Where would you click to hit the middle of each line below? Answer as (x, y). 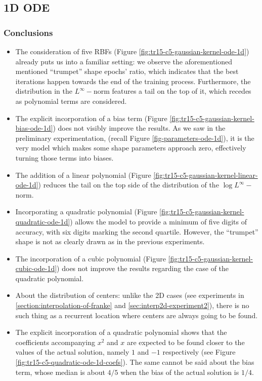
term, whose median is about (60, 372)
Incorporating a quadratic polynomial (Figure (86, 212)
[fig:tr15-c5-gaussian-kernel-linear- (206, 175)
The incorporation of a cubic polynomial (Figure (91, 258)
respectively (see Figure (199, 352)
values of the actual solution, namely (72, 352)
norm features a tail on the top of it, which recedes (172, 91)
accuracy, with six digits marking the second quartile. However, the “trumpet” (137, 231)
